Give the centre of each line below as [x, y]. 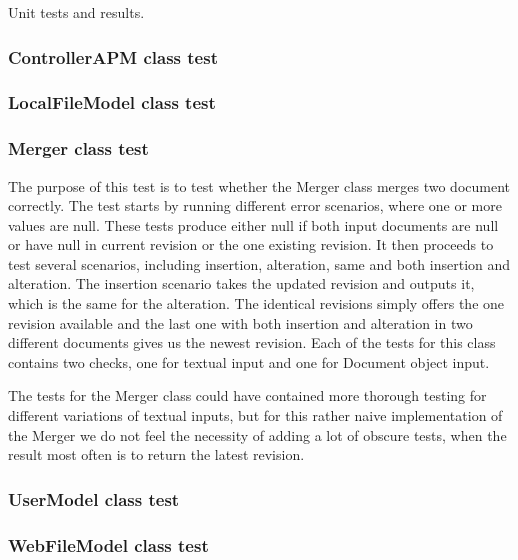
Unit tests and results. [76, 12]
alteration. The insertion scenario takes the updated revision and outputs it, [241, 283]
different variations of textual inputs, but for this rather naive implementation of [255, 415]
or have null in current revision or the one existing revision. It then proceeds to [251, 244]
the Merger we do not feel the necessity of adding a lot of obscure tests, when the [257, 434]
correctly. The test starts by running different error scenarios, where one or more [255, 205]
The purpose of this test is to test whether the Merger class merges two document [259, 185]
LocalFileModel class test [112, 102]
